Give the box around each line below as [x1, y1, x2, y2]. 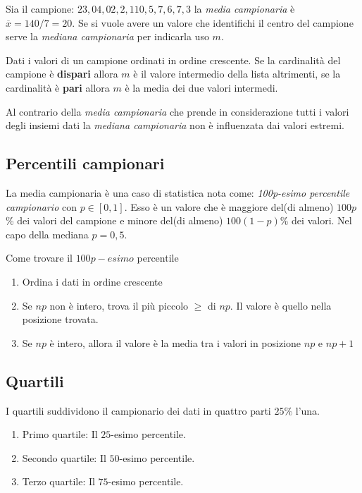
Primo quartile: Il [22, 427, 98, 442]
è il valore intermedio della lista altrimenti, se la [133, 66, 341, 81]
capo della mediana [6, 226, 89, 241]
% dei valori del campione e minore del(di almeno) [6, 213, 223, 228]
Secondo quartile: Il [22, 450, 106, 465]
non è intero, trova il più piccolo [49, 298, 189, 312]
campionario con [6, 199, 77, 214]
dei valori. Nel [292, 213, 352, 228]
